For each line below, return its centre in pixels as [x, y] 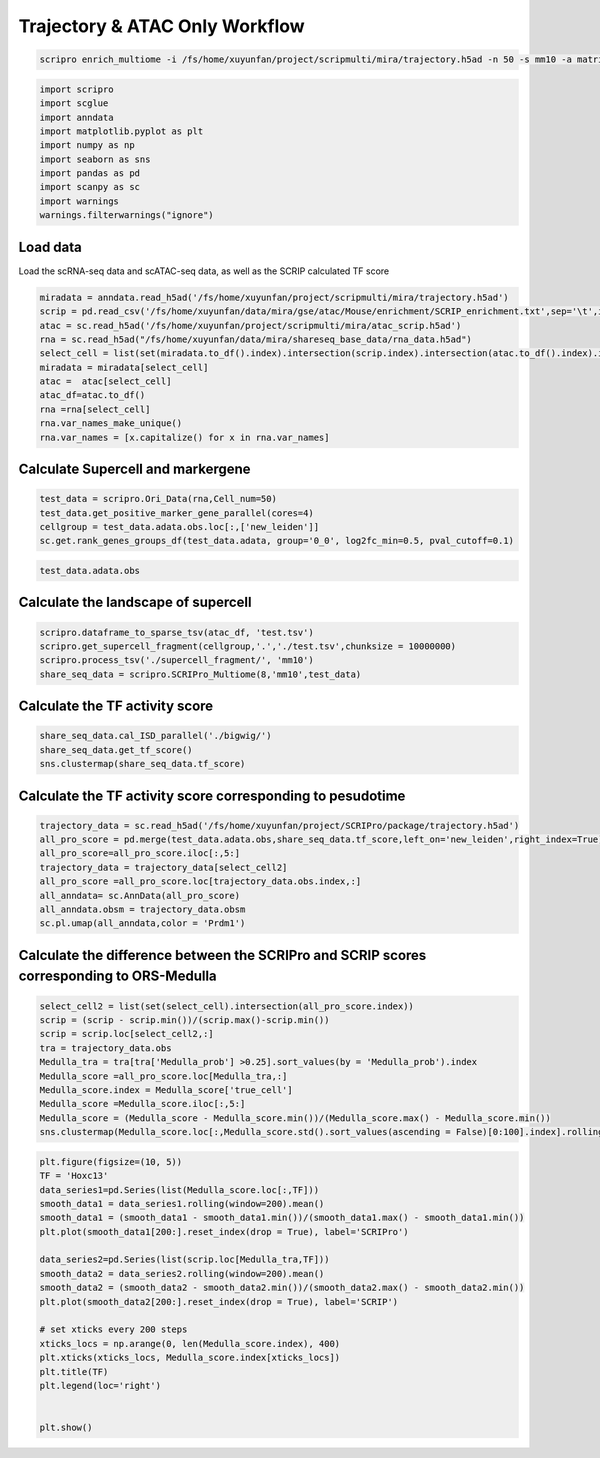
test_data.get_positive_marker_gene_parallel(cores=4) [176, 513]
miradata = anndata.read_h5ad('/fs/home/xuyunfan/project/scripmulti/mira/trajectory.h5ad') [274, 297]
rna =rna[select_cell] [95, 409]
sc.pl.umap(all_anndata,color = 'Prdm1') [142, 923]
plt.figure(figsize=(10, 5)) [111, 1161]
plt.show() [66, 1428]
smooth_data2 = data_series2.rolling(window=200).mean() [182, 1273]
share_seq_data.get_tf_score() [116, 749]
